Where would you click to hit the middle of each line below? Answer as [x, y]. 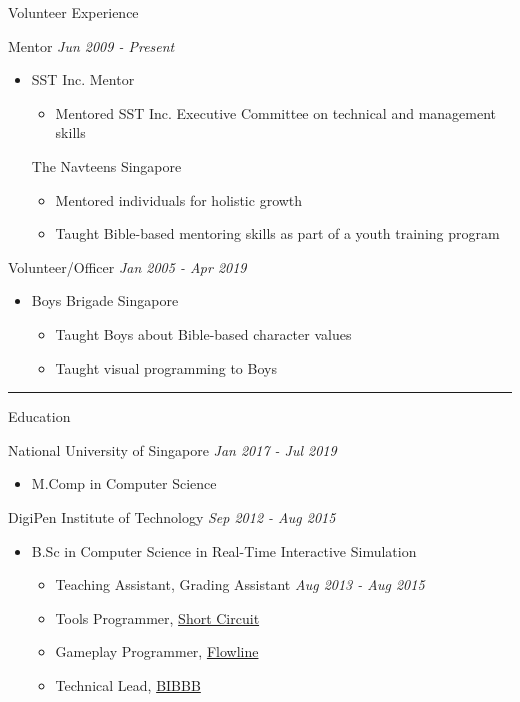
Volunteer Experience [73, 12]
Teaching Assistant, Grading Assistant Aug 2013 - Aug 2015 [240, 584]
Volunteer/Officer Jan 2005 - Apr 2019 [127, 266]
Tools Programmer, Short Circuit [157, 617]
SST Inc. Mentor [83, 79]
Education [39, 416]
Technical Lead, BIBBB [128, 684]
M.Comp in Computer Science [124, 483]
